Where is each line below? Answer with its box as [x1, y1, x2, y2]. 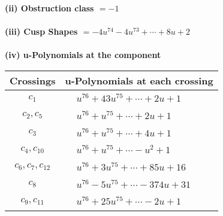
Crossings [10, 73, 56, 87]
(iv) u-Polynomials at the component [5, 48, 161, 61]
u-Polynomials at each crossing [65, 73, 213, 87]
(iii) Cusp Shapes [5, 25, 78, 38]
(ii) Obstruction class [5, 2, 94, 14]
